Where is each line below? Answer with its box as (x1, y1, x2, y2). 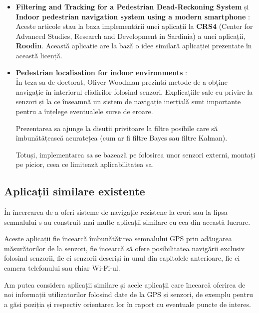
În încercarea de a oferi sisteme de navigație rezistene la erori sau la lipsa (4, 207, 228, 217)
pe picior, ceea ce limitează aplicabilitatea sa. (15, 159, 154, 169)
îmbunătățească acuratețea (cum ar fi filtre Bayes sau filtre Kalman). (15, 133, 228, 143)
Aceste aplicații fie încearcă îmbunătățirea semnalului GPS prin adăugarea (4, 233, 232, 244)
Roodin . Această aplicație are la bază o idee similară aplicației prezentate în (15, 40, 252, 51)
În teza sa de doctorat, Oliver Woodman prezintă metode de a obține (15, 77, 228, 87)
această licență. (15, 50, 62, 60)
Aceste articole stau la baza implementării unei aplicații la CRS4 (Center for (15, 21, 253, 31)
